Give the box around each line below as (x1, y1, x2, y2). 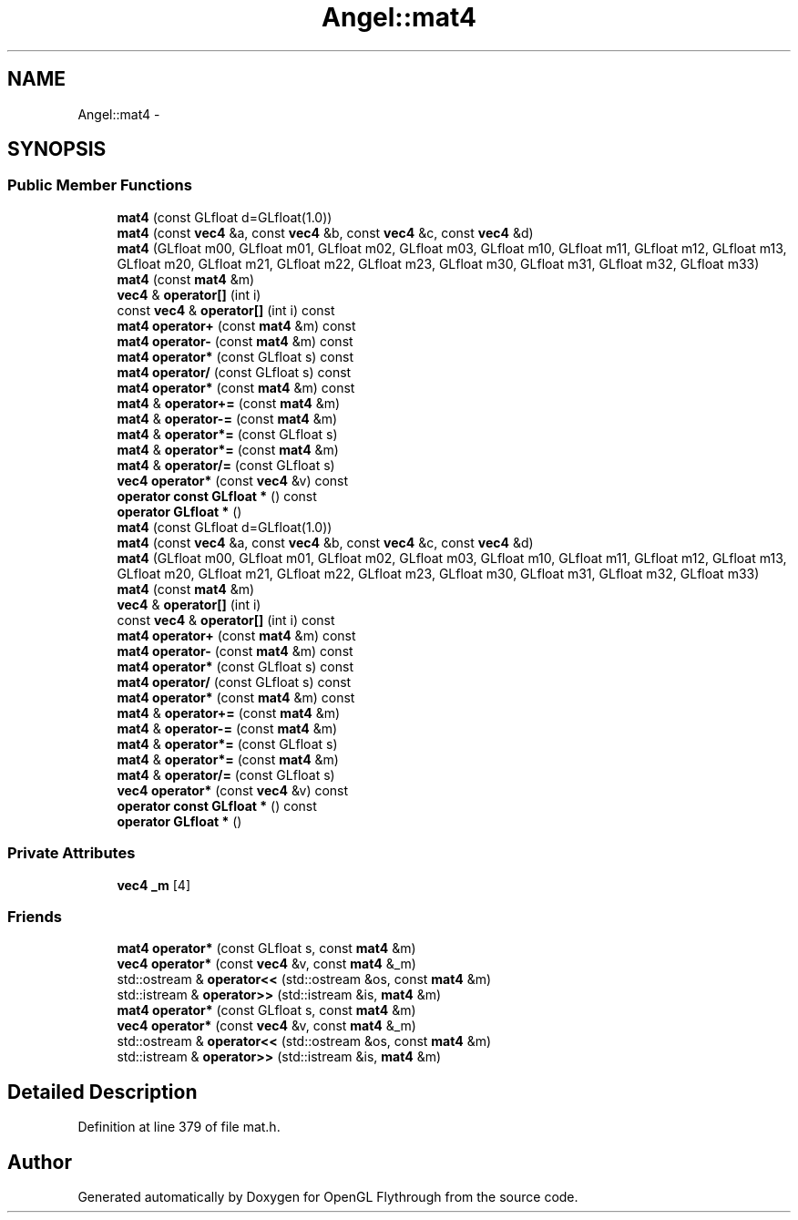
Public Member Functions (7, 176, 192, 195)
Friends (7, 907, 62, 926)
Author (7, 1150, 72, 1174)
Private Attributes (7, 844, 136, 863)
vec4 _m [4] (117, 877, 191, 893)
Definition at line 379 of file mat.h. (77, 1119, 281, 1135)
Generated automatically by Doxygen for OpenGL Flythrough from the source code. (77, 1189, 578, 1205)
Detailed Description (7, 1080, 198, 1103)
